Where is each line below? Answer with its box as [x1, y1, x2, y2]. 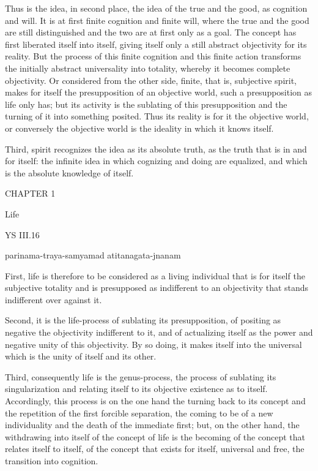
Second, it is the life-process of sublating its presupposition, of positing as [5, 314, 281, 326]
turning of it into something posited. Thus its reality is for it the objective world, [5, 110, 309, 122]
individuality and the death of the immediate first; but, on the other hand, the [5, 418, 300, 431]
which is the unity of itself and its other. [5, 350, 157, 363]
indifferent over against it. [5, 293, 102, 306]
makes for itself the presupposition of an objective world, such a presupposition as [5, 86, 312, 99]
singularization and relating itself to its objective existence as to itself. [5, 382, 268, 395]
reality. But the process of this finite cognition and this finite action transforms [5, 50, 301, 62]
